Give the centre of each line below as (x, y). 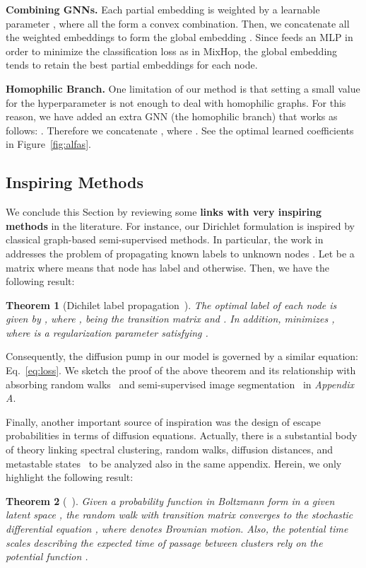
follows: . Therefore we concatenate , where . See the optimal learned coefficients (180, 130)
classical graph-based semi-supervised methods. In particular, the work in (165, 239)
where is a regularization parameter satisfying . (107, 332)
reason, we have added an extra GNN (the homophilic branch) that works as (172, 116)
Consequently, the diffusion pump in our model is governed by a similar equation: (182, 356)
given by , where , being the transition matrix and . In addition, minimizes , (170, 319)
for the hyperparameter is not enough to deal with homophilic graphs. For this (176, 102)
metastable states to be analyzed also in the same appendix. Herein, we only (174, 463)
